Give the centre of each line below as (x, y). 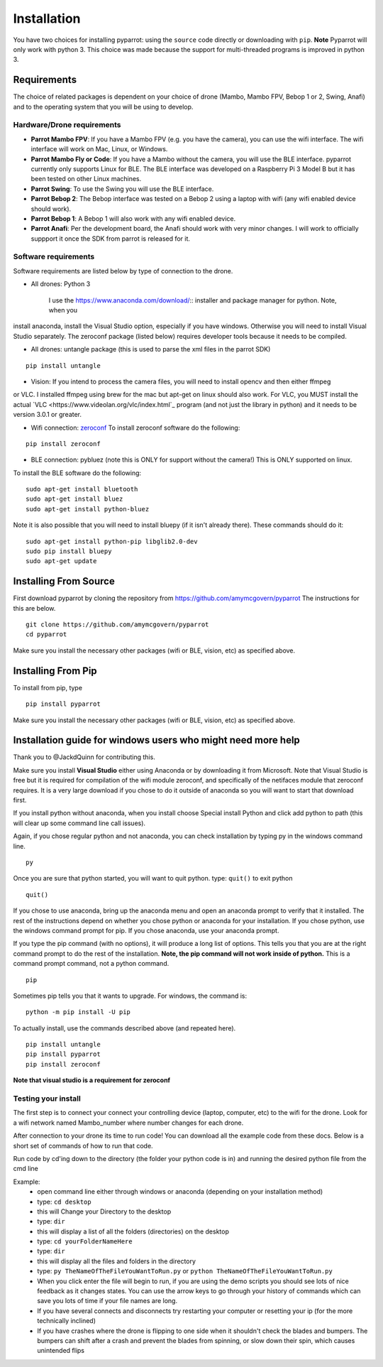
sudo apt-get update (61, 561)
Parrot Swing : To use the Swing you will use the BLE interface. (122, 189)
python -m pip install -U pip (78, 1012)
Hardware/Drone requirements (67, 125)
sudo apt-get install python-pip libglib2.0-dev (112, 541)
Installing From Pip (55, 671)
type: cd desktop (64, 1202)
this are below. (34, 608)
